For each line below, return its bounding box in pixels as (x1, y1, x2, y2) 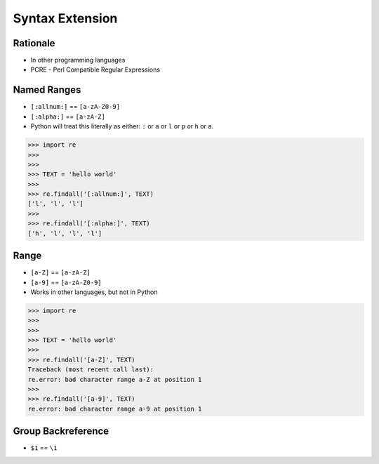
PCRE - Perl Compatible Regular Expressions (30, 65, 161, 74)
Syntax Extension (13, 11, 118, 26)
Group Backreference (13, 425, 109, 437)
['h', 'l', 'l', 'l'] (27, 229, 102, 237)
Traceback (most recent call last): (27, 366, 154, 373)
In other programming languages (30, 56, 126, 65)
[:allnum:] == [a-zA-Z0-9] (30, 102, 121, 111)
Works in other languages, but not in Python (30, 288, 158, 296)
